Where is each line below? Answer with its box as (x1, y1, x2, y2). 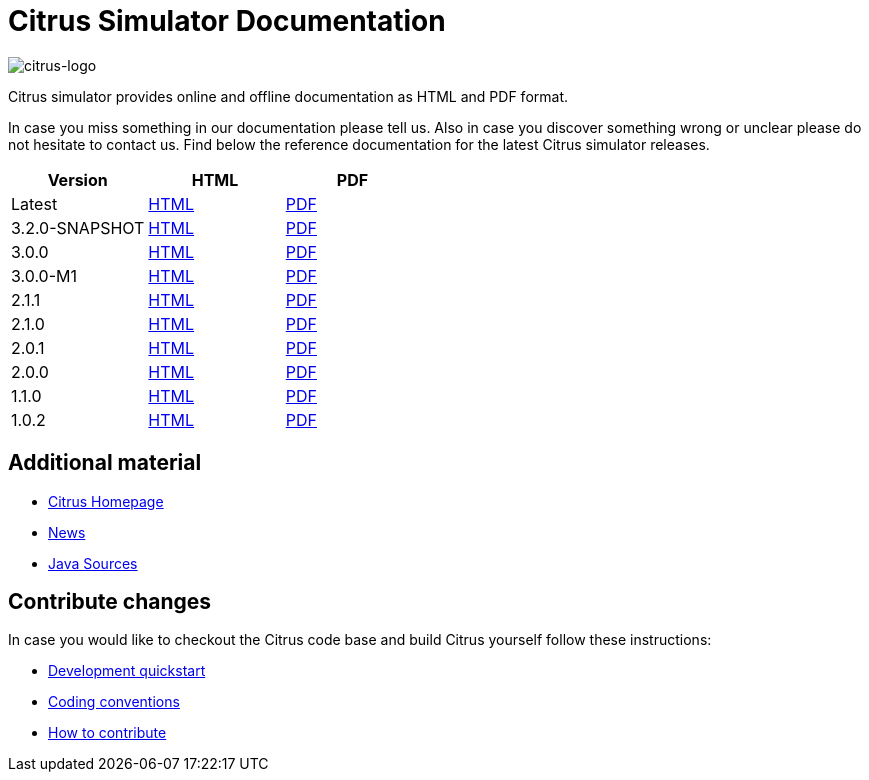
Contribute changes (8, 589, 212, 615)
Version (47, 169, 108, 190)
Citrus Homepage (48, 492, 164, 510)
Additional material (8, 450, 202, 476)
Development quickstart (48, 662, 206, 680)
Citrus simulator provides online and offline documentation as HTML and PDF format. (8, 87, 569, 105)
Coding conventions (48, 693, 180, 711)
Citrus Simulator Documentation (8, 4, 446, 38)
